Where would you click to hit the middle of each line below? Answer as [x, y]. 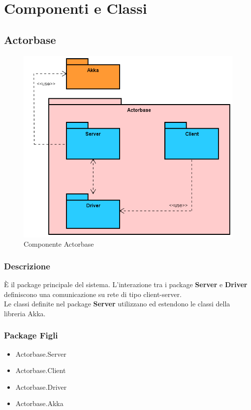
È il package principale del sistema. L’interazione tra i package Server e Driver [126, 284]
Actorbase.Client [41, 370]
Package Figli [31, 335]
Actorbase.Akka [39, 403]
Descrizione [27, 266]
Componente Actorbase [59, 244]
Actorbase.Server [41, 354]
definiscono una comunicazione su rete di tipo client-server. [93, 294]
